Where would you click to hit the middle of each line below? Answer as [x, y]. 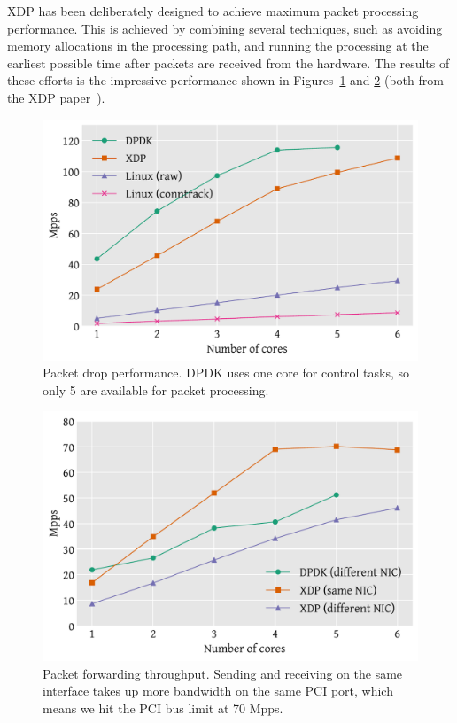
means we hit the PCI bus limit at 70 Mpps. [163, 707]
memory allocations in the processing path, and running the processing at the [218, 46]
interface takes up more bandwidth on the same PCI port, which [218, 691]
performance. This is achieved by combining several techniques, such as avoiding [225, 28]
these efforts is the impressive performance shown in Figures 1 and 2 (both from [225, 80]
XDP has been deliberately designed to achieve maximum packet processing [213, 11]
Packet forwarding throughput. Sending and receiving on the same [223, 673]
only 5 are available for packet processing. [156, 389]
